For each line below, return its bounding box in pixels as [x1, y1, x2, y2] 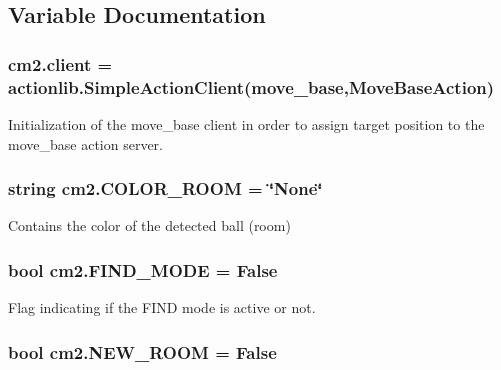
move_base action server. [8, 133, 163, 154]
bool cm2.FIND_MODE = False [8, 257, 278, 282]
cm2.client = [8, 51, 113, 76]
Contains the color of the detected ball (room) [8, 215, 291, 236]
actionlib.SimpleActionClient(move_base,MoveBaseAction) [8, 74, 495, 99]
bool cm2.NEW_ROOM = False [8, 339, 277, 364]
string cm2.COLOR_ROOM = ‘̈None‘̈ [8, 176, 323, 201]
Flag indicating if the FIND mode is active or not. [8, 297, 316, 318]
